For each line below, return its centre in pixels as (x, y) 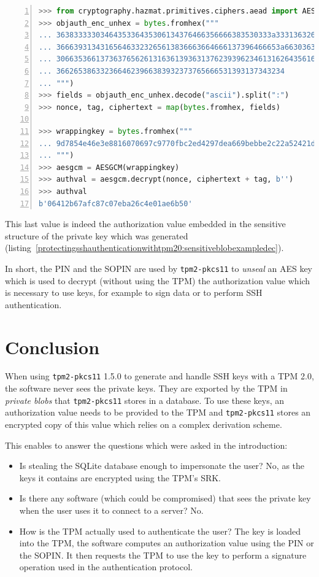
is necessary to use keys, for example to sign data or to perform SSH (134, 292)
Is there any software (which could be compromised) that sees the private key (165, 498)
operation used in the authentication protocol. (106, 567)
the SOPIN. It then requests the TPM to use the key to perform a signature (163, 555)
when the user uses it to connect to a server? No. (111, 510)
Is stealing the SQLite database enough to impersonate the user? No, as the (162, 466)
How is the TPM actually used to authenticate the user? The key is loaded (160, 531)
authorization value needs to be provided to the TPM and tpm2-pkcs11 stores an (158, 412)
